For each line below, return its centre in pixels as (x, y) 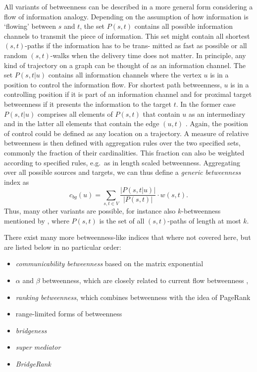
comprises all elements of (75, 113)
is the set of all (122, 220)
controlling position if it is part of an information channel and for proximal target (128, 94)
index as (17, 182)
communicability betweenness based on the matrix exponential (109, 263)
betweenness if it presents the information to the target (88, 104)
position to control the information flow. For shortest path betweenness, (113, 84)
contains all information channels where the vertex (125, 75)
